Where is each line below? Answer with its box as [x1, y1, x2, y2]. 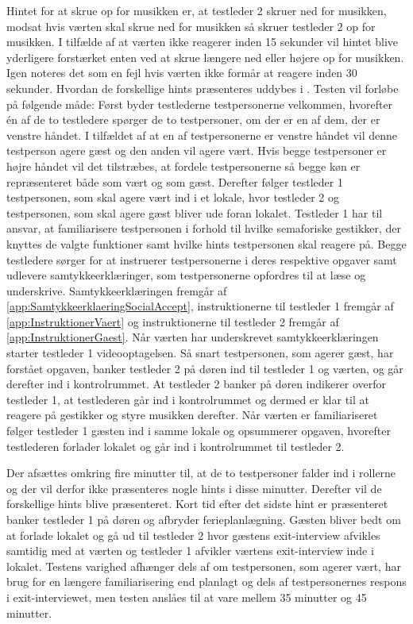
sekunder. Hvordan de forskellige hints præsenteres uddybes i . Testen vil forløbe [6, 79, 399, 96]
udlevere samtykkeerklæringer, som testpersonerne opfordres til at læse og [6, 267, 366, 283]
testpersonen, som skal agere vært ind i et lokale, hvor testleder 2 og [6, 189, 339, 206]
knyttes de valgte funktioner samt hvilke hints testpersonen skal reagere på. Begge [6, 235, 407, 252]
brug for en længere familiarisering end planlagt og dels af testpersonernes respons [6, 573, 407, 590]
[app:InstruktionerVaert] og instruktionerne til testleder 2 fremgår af [6, 313, 339, 329]
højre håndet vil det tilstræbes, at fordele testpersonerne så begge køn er [6, 157, 361, 174]
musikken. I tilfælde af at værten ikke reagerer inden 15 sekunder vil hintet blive [6, 33, 399, 50]
